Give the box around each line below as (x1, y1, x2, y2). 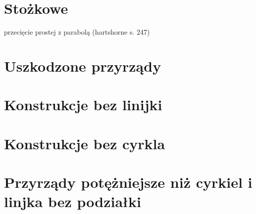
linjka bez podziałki (4, 191, 141, 212)
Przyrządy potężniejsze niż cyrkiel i (4, 172, 253, 192)
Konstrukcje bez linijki (4, 94, 162, 115)
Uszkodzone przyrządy (4, 55, 161, 76)
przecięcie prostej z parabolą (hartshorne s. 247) (4, 27, 150, 37)
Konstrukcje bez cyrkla (4, 133, 165, 153)
